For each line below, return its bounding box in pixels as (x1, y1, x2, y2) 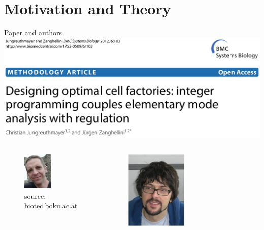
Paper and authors (4, 27, 62, 38)
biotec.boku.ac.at (24, 200, 78, 211)
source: (24, 190, 46, 201)
